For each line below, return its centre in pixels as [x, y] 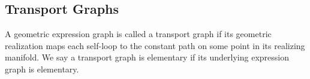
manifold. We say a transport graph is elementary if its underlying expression [147, 57]
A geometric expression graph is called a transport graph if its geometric [138, 34]
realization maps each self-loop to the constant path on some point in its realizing [155, 45]
